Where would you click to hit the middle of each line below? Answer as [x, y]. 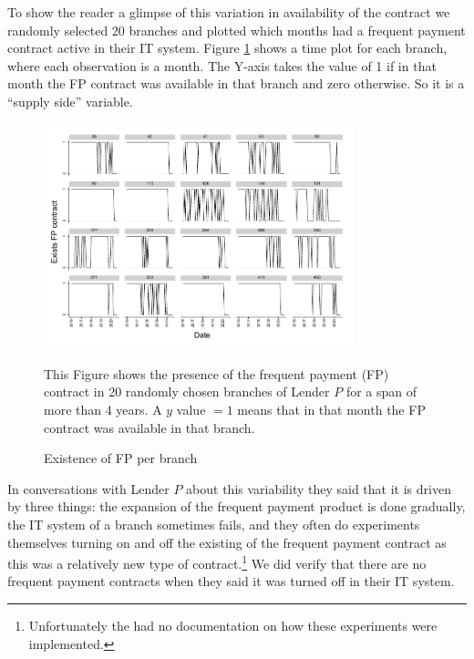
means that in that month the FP [331, 410]
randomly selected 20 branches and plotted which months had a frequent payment [237, 30]
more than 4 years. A [103, 410]
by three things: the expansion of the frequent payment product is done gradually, [237, 506]
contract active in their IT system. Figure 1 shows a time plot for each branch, [227, 48]
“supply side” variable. [70, 101]
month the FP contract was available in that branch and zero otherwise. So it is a [236, 83]
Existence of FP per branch [121, 458]
